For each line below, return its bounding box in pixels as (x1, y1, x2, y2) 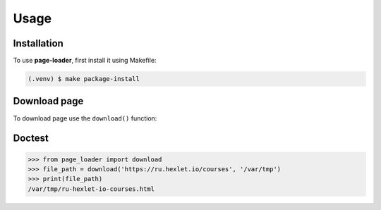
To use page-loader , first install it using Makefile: (13, 56, 157, 65)
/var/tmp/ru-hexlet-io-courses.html (28, 185, 155, 193)
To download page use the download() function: (13, 113, 157, 123)
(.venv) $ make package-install (28, 75, 140, 83)
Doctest (13, 132, 49, 144)
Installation (13, 37, 64, 49)
